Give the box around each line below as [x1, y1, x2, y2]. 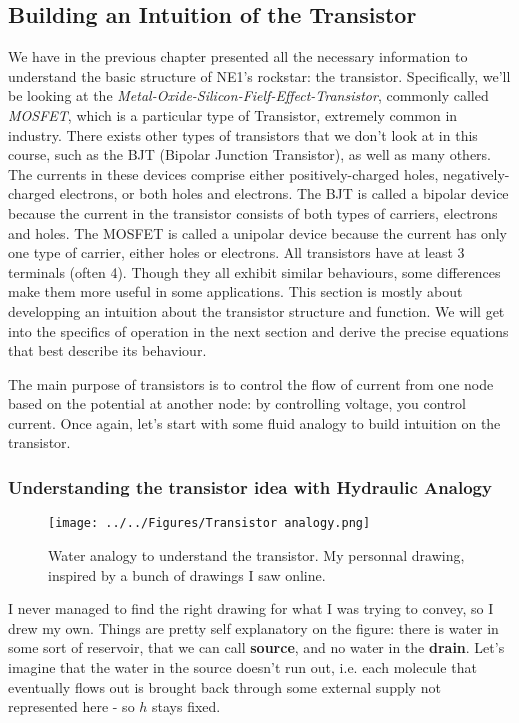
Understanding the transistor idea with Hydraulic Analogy [8, 475, 492, 499]
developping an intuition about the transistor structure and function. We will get [8, 300, 505, 321]
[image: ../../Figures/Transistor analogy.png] [48, 516, 371, 531]
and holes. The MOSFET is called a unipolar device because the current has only [8, 222, 507, 243]
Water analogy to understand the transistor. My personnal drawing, [48, 544, 465, 565]
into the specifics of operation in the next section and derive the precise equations [8, 320, 509, 341]
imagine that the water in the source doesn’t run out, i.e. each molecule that [8, 656, 477, 677]
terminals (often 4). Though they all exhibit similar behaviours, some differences [8, 261, 501, 282]
